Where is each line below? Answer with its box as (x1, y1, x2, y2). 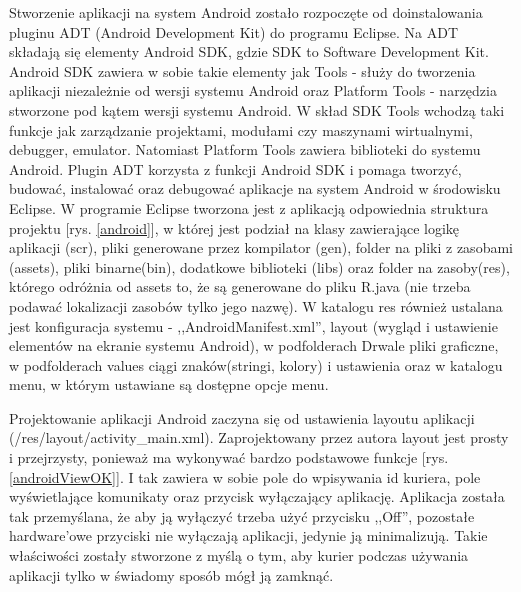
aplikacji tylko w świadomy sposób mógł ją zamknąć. (9, 564, 334, 585)
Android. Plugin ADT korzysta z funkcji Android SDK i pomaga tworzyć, (9, 158, 462, 179)
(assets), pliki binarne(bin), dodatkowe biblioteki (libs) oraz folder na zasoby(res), (9, 256, 510, 277)
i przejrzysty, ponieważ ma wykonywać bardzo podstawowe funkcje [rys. (9, 447, 449, 468)
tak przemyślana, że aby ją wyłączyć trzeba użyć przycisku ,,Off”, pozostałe (9, 505, 475, 526)
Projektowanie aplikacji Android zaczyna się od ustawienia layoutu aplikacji (9, 407, 475, 428)
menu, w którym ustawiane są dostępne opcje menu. (9, 374, 329, 395)
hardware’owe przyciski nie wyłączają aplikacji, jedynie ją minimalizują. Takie (9, 525, 488, 546)
